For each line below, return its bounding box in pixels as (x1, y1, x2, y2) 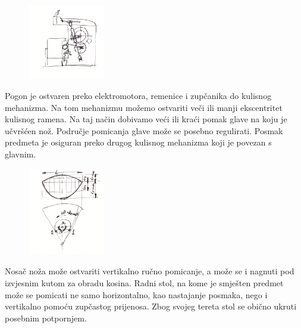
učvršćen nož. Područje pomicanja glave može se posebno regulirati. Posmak (5, 124, 283, 137)
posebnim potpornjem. (5, 311, 87, 324)
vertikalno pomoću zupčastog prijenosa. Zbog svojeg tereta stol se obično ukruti (5, 300, 297, 312)
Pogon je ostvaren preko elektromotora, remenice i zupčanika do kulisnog (5, 89, 272, 102)
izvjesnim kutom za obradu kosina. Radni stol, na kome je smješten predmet (5, 276, 284, 289)
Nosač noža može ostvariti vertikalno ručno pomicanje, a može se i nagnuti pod (5, 265, 294, 277)
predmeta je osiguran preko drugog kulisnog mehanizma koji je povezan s (5, 136, 272, 148)
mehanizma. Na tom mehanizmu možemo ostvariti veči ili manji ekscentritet (5, 101, 283, 113)
